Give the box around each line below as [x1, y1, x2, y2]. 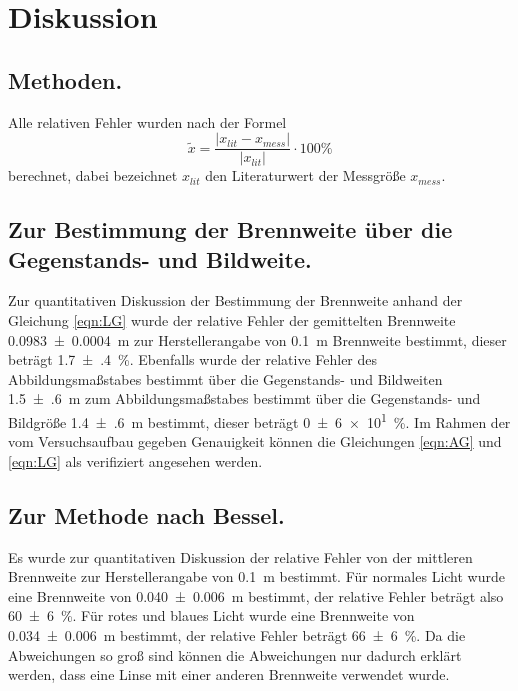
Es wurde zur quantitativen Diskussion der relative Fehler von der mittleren [8, 546, 473, 567]
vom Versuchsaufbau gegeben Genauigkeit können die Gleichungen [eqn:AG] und [8, 431, 502, 452]
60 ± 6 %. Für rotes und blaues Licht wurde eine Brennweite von [8, 605, 415, 626]
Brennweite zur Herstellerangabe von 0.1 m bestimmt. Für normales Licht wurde [8, 566, 505, 587]
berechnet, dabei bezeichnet [8, 165, 178, 186]
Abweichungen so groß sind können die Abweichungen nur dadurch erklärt [8, 644, 462, 665]
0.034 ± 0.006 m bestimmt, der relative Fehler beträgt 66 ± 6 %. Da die [8, 625, 466, 645]
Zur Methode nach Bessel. [8, 499, 285, 530]
